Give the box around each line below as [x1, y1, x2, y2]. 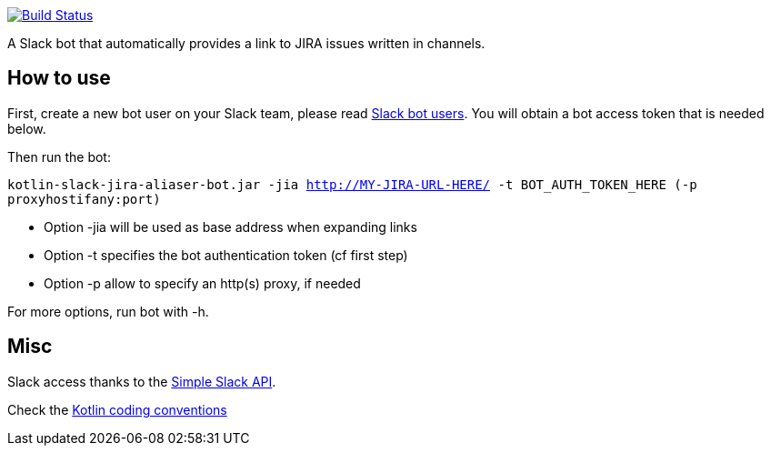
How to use [7, 66, 111, 90]
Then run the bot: [7, 148, 111, 165]
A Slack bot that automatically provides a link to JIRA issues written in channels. [7, 35, 486, 51]
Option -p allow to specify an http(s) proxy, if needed [44, 275, 361, 291]
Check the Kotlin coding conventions [7, 401, 227, 418]
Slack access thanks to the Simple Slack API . [7, 373, 276, 389]
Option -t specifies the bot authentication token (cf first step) [44, 247, 408, 263]
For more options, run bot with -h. [7, 303, 209, 319]
